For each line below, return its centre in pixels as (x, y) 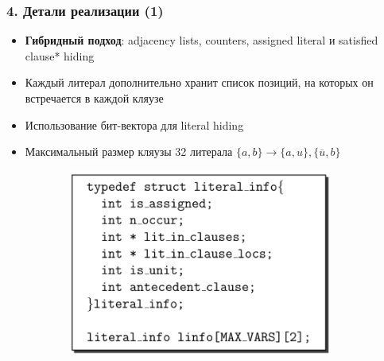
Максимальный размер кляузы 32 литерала (129, 151)
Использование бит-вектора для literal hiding (134, 124)
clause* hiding (60, 55)
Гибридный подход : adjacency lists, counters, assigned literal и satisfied (202, 40)
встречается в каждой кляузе (94, 98)
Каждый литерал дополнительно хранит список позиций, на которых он (199, 82)
